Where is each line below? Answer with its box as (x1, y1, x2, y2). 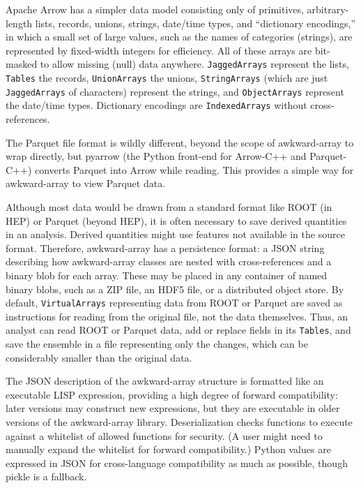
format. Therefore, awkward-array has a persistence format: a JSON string (6, 240, 325, 255)
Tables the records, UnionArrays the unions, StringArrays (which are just (6, 71, 328, 85)
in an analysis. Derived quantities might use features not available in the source (6, 227, 345, 242)
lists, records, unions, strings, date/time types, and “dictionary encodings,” (35, 15, 356, 30)
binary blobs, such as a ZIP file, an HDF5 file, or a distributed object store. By (6, 281, 344, 296)
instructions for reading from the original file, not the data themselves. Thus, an (6, 309, 348, 323)
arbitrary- (307, 2, 349, 16)
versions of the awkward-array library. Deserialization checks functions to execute (6, 415, 353, 429)
